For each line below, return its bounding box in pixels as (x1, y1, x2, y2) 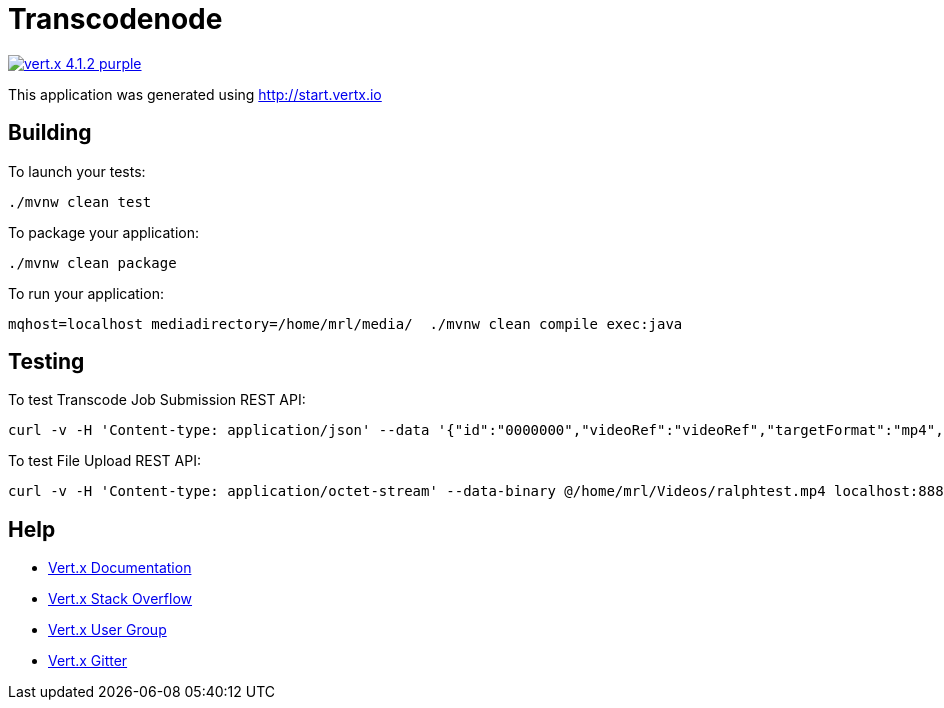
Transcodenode (8, 2, 223, 36)
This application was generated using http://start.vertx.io (8, 85, 382, 103)
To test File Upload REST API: (8, 452, 201, 470)
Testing (8, 349, 85, 375)
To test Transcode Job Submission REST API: (8, 391, 306, 409)
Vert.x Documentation (48, 559, 192, 577)
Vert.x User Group (48, 621, 167, 639)
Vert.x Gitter (48, 652, 128, 670)
